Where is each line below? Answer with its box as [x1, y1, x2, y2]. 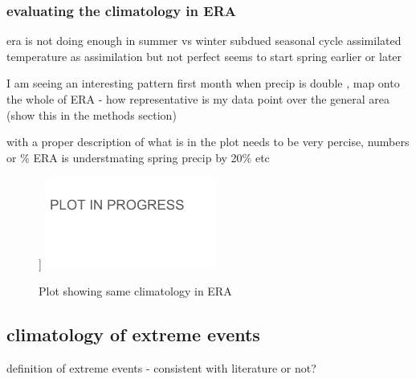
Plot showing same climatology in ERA [39, 282, 232, 299]
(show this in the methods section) [6, 106, 177, 123]
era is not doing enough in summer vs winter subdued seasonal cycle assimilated [6, 32, 402, 49]
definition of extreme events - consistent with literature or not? [6, 359, 316, 376]
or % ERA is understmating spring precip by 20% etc [6, 149, 270, 165]
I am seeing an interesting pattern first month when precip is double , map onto [6, 75, 400, 92]
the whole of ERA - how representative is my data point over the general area [6, 91, 390, 107]
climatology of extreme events [6, 321, 260, 346]
